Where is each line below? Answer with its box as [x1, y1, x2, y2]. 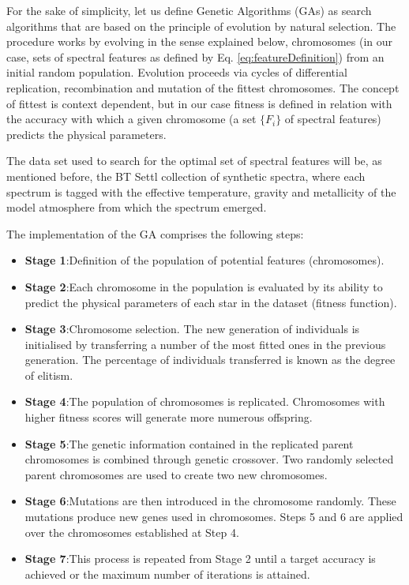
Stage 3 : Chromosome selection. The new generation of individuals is [24, 321, 360, 337]
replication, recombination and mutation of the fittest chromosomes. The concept [6, 79, 400, 96]
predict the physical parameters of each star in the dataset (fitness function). [24, 294, 397, 310]
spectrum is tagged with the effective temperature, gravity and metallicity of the [6, 183, 396, 200]
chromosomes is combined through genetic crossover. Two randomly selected [24, 451, 394, 467]
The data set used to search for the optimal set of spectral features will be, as [6, 152, 382, 169]
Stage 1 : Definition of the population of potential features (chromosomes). [24, 252, 385, 268]
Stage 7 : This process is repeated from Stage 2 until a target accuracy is [24, 550, 376, 567]
